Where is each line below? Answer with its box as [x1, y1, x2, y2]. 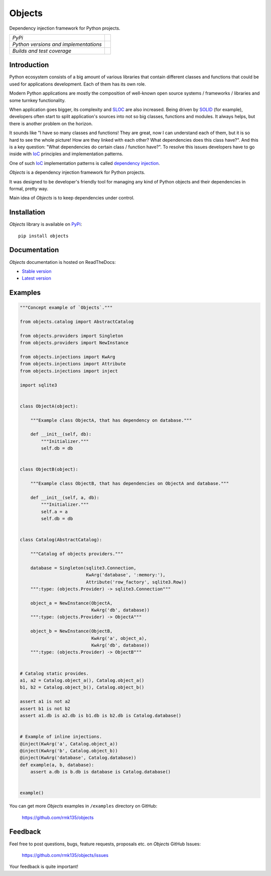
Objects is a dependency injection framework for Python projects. [9, 169, 146, 175]
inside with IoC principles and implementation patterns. [9, 151, 123, 157]
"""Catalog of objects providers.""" [30, 551, 123, 556]
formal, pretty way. [9, 185, 49, 191]
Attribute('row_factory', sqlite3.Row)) [86, 579, 187, 585]
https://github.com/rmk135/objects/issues [22, 852, 109, 858]
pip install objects [18, 233, 69, 239]
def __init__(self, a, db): [30, 495, 100, 500]
